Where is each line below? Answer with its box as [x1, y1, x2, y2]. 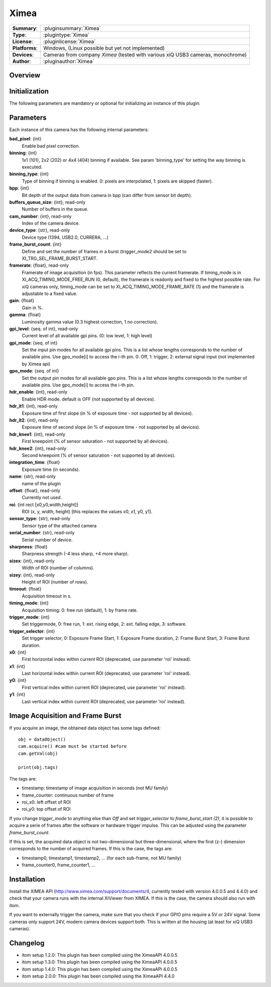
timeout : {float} [9, 586, 42, 592]
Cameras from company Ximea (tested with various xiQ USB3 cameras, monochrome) [43, 51, 247, 58]
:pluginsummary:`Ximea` [43, 25, 101, 32]
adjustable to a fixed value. [22, 290, 78, 297]
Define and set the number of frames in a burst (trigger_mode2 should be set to [22, 248, 187, 254]
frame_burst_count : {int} [9, 241, 62, 247]
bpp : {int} [9, 185, 30, 191]
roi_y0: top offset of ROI [22, 806, 71, 812]
